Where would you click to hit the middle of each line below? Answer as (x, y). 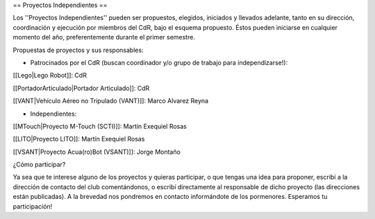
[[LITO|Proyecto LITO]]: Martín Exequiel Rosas (79, 139)
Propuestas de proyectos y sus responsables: (78, 50)
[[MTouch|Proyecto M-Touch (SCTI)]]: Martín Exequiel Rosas (100, 126)
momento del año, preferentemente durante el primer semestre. (104, 37)
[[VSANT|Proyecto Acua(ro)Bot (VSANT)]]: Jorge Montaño (97, 152)
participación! (33, 206)
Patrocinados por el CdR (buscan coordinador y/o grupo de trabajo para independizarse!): (159, 62)
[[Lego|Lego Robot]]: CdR (50, 76)
